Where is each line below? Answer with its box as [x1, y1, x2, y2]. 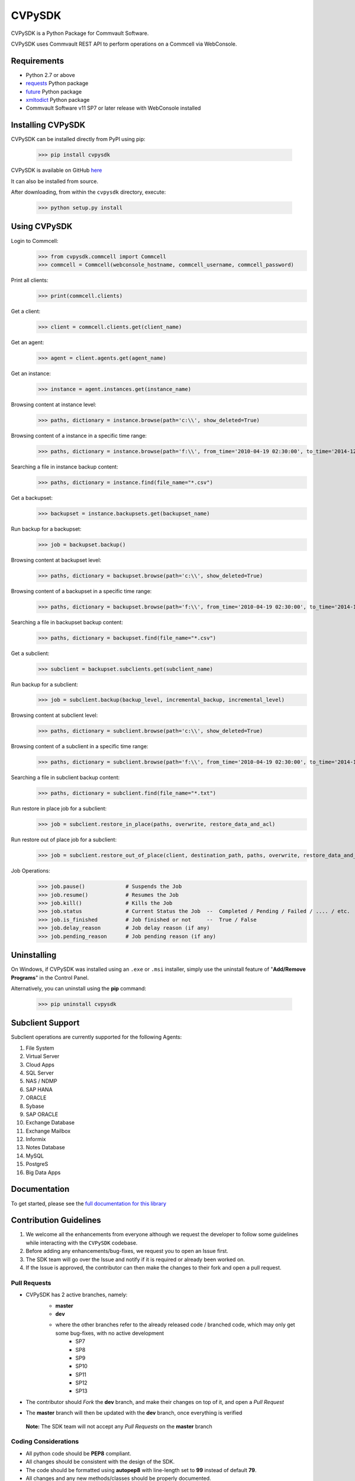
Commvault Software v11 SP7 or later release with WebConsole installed [25, 104, 201, 112]
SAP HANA [25, 1086, 53, 1093]
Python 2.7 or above [25, 71, 75, 78]
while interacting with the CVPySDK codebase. [25, 1239, 138, 1246]
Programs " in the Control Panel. [11, 974, 89, 981]
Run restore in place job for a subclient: [11, 805, 107, 812]
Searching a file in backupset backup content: [11, 618, 124, 626]
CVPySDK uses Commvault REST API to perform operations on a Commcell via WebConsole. [11, 40, 237, 47]
